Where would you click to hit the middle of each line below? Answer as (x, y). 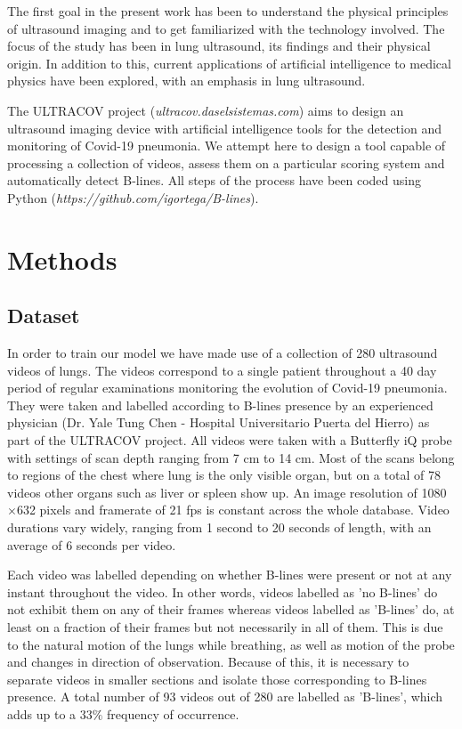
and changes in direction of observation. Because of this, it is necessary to (208, 662)
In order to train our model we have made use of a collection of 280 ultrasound (223, 353)
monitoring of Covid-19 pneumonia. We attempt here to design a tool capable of (227, 146)
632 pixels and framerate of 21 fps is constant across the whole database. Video (233, 510)
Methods (62, 259)
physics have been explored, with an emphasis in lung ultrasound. (186, 81)
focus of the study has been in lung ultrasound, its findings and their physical (219, 46)
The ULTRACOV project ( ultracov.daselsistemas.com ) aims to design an (206, 110)
